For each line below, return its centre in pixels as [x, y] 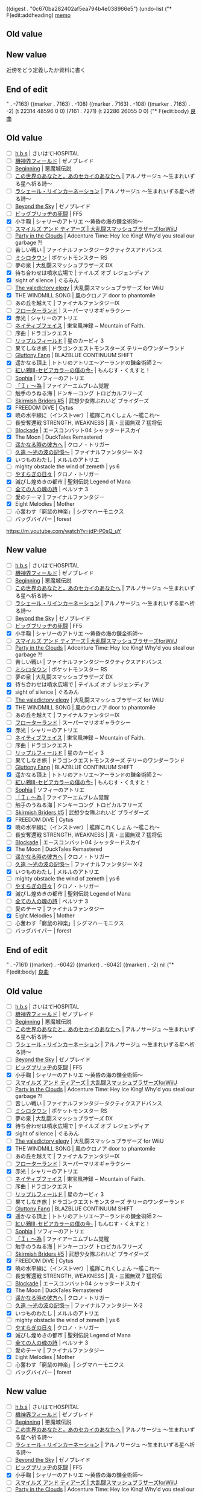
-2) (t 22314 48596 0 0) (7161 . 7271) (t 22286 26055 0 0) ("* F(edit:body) [98, 111]
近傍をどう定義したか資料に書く [46, 70]
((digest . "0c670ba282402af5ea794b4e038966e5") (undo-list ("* [89, 9]
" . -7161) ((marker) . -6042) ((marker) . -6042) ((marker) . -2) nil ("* [90, 965]
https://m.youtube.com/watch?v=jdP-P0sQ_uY [64, 531]
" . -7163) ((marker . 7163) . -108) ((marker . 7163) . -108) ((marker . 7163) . [98, 104]
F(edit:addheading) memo [39, 15]
